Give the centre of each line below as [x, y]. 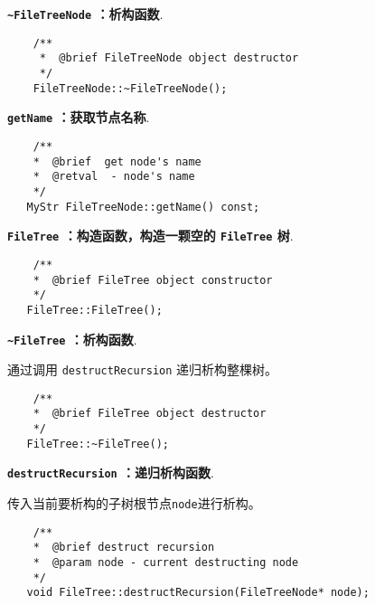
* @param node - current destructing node [166, 563]
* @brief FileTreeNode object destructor [169, 58]
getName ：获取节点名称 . [79, 117]
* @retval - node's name [114, 177]
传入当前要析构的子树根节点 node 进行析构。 [134, 503]
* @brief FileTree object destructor [150, 414]
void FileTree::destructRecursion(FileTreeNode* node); [198, 593]
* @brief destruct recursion [124, 548]
